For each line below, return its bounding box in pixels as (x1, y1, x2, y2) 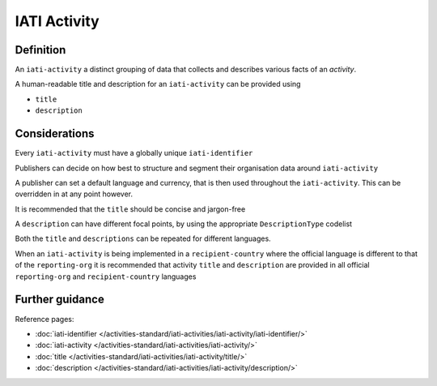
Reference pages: (15, 314, 74, 324)
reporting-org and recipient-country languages (15, 272, 197, 281)
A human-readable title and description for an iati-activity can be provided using (15, 79, 301, 89)
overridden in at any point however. (15, 189, 134, 199)
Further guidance (15, 293, 104, 307)
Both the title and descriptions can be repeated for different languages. (15, 234, 271, 243)
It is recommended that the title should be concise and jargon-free (15, 204, 246, 214)
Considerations (15, 127, 95, 141)
